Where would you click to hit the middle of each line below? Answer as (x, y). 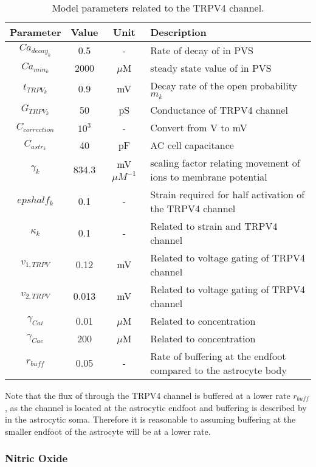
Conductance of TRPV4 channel (219, 109)
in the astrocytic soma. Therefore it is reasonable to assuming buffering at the (150, 419)
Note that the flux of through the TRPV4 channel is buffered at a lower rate (148, 395)
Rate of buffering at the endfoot (218, 356)
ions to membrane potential (209, 176)
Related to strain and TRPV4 (214, 226)
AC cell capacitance (192, 145)
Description (178, 32)
